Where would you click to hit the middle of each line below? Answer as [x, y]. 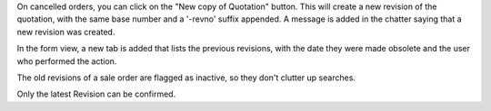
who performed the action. [67, 61]
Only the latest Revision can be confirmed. [96, 94]
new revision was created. [66, 32]
